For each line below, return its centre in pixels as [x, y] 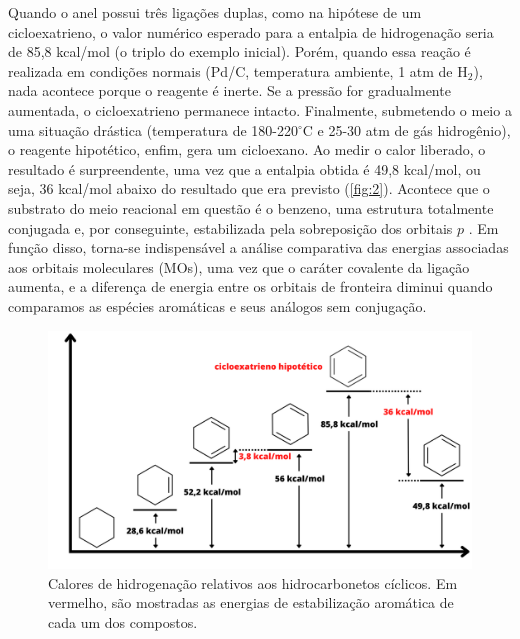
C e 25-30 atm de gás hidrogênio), [406, 129]
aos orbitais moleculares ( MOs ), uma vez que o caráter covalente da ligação [239, 266]
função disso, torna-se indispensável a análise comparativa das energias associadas [258, 247]
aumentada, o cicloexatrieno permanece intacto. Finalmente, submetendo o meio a [260, 109]
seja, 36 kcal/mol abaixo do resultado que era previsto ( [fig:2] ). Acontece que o [249, 188]
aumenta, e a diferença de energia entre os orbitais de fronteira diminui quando [250, 286]
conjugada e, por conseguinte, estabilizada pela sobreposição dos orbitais [230, 227]
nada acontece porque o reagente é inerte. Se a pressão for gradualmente [229, 90]
